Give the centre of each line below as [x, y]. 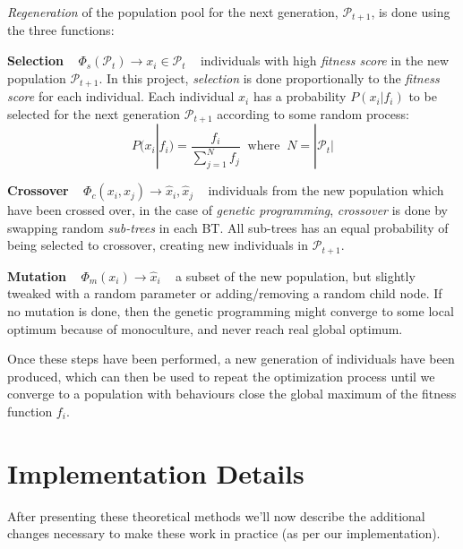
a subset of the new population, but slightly [296, 275]
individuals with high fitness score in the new [324, 60]
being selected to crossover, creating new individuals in [158, 245]
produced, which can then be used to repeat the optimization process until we [221, 376]
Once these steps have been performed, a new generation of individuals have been [231, 359]
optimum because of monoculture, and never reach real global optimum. [205, 328]
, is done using [411, 12]
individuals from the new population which [326, 190]
